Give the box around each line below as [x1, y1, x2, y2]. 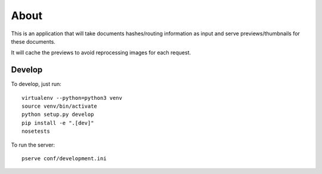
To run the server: [11, 141, 55, 148]
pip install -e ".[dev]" [21, 120, 94, 126]
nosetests [21, 128, 50, 135]
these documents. [11, 38, 56, 45]
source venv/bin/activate [21, 103, 98, 110]
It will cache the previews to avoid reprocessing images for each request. [11, 49, 191, 56]
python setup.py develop [21, 111, 94, 118]
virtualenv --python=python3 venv [21, 94, 122, 101]
